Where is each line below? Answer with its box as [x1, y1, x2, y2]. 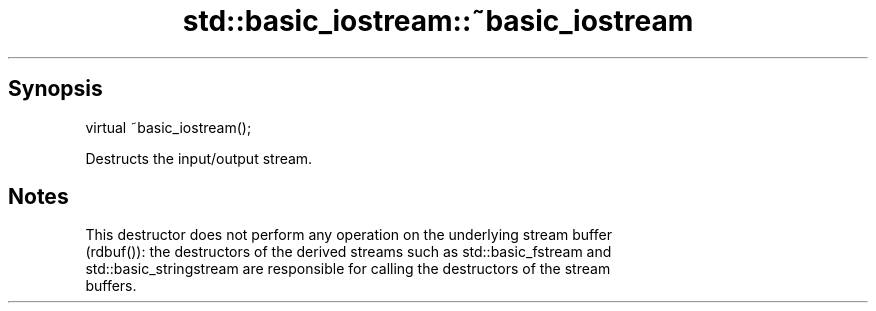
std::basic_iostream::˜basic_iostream [182, 4, 694, 38]
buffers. [85, 277, 137, 295]
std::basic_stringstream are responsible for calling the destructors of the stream [85, 260, 611, 278]
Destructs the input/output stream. [85, 149, 313, 167]
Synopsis [8, 76, 103, 102]
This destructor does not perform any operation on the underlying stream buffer [85, 226, 612, 244]
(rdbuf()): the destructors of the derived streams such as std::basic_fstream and [85, 243, 612, 261]
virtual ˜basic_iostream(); [85, 118, 252, 136]
